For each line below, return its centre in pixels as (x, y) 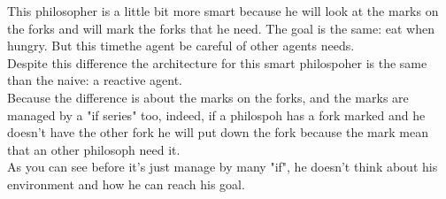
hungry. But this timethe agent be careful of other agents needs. (181, 46)
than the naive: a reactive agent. (95, 80)
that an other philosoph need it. (94, 149)
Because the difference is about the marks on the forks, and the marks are (208, 97)
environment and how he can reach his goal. (126, 184)
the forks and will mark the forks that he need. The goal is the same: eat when (221, 28)
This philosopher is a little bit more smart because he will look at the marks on (223, 11)
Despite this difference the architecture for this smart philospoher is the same (217, 62)
